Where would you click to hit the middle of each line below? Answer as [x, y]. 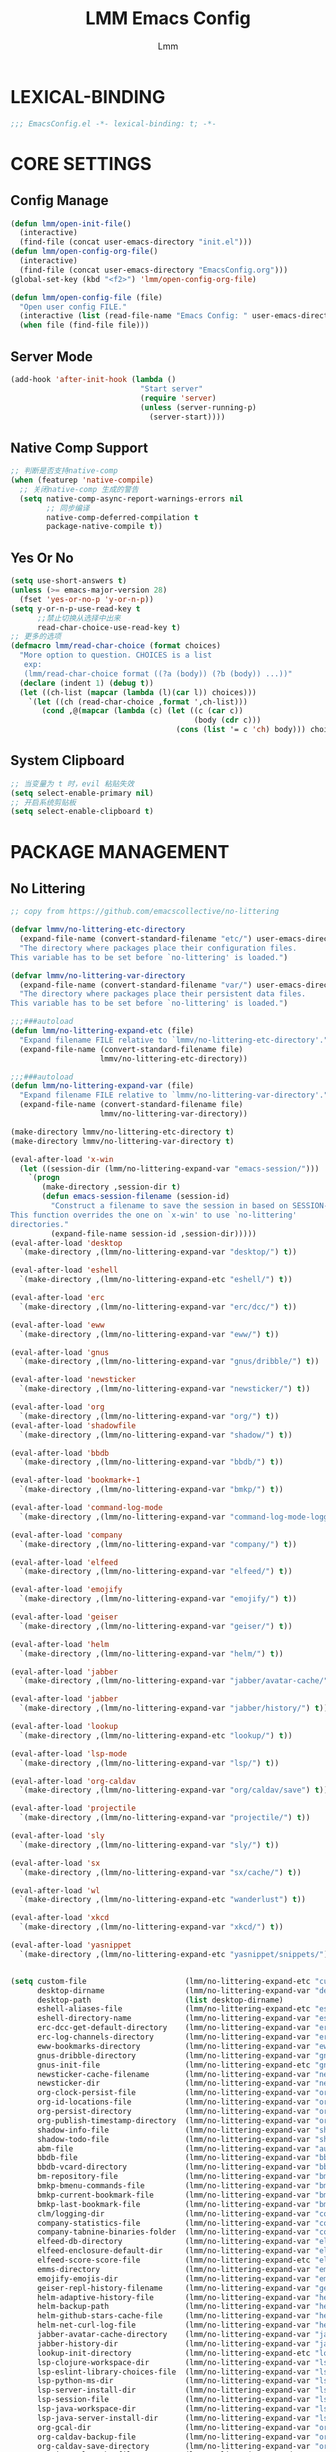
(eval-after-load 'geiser [64, 1617]
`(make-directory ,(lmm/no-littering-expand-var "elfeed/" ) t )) [156, 1572]
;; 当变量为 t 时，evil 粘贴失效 [72, 783]
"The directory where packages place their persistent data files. [163, 994]
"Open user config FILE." [73, 307]
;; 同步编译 [68, 508]
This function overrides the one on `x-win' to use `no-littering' [154, 1215]
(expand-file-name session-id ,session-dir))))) [153, 1233]
